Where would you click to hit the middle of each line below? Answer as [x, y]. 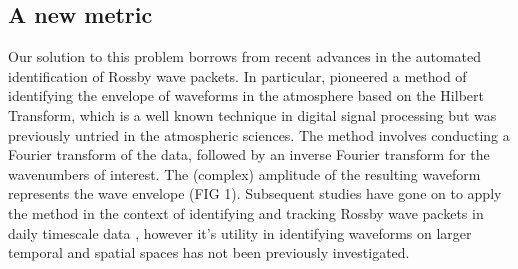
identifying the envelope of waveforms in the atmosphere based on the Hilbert [246, 95]
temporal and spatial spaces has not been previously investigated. [209, 252]
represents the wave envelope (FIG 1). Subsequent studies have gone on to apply [255, 193]
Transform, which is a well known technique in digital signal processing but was [252, 114]
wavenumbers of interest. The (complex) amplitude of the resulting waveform [244, 173]
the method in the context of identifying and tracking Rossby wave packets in [246, 212]
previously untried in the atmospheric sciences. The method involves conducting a [259, 134]
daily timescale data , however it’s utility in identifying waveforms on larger [240, 232]
